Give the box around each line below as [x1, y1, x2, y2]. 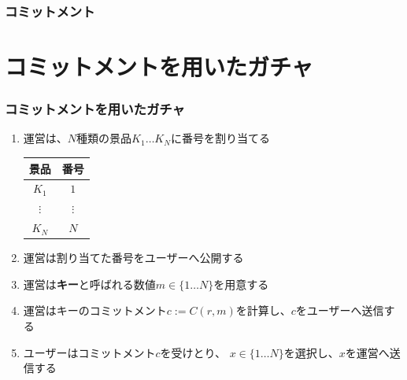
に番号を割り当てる [170, 130, 270, 146]
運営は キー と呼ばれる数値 [23, 275, 156, 292]
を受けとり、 [160, 344, 227, 360]
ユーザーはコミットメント [23, 344, 156, 360]
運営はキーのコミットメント [23, 302, 167, 319]
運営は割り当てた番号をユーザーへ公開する [23, 249, 244, 266]
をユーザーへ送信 [295, 302, 384, 319]
